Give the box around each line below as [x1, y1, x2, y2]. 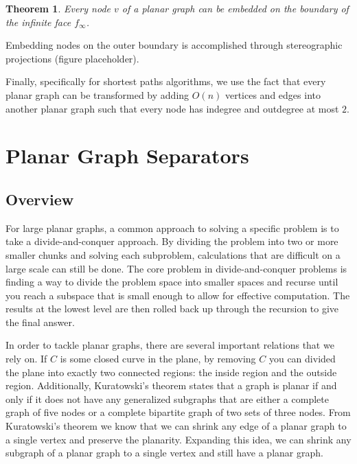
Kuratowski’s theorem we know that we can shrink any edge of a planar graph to [5, 419, 347, 433]
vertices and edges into [224, 87, 321, 102]
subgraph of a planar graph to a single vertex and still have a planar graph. [5, 445, 323, 460]
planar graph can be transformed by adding [5, 87, 189, 102]
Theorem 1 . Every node [5, 1, 111, 15]
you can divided [268, 351, 336, 366]
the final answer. [5, 314, 75, 329]
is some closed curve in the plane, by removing [60, 351, 256, 366]
